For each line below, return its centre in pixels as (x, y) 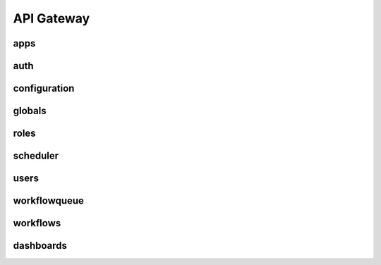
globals (30, 111)
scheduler (36, 156)
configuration (44, 88)
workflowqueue (49, 201)
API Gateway (52, 18)
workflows (37, 223)
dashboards (40, 246)
